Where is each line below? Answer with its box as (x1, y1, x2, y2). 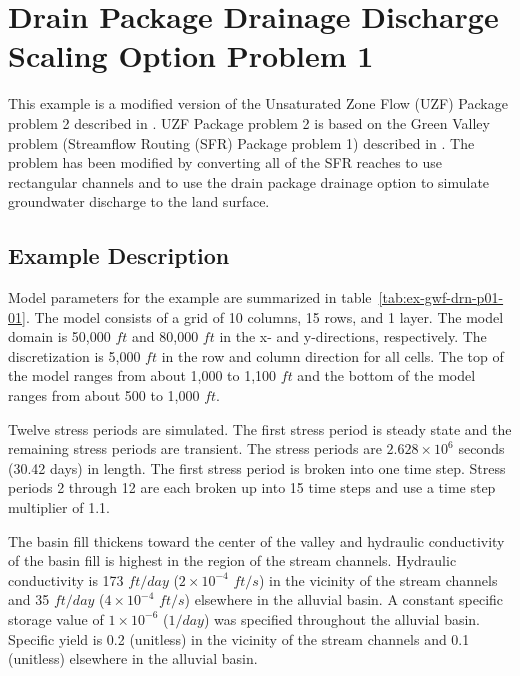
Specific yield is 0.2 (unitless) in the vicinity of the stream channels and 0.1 (8, 628, 470, 649)
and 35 (8, 589, 50, 610)
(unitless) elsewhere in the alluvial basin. (8, 648, 258, 669)
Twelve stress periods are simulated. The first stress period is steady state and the (8, 418, 512, 439)
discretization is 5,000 (8, 345, 141, 366)
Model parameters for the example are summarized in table (8, 287, 372, 308)
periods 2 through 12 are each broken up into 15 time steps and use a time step (8, 477, 496, 498)
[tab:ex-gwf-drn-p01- (378, 287, 504, 308)
